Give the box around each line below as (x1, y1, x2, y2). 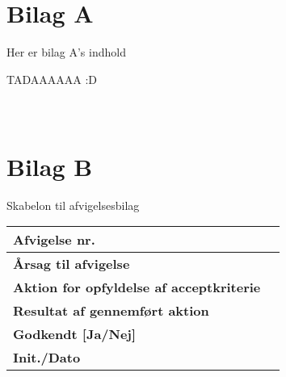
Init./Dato (13, 348, 81, 367)
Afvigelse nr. (13, 230, 95, 249)
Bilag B (6, 149, 93, 182)
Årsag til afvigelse (13, 254, 130, 274)
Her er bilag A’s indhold (6, 44, 126, 61)
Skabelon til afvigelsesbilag (6, 196, 140, 213)
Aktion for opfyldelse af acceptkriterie (13, 278, 261, 297)
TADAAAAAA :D (6, 70, 97, 87)
